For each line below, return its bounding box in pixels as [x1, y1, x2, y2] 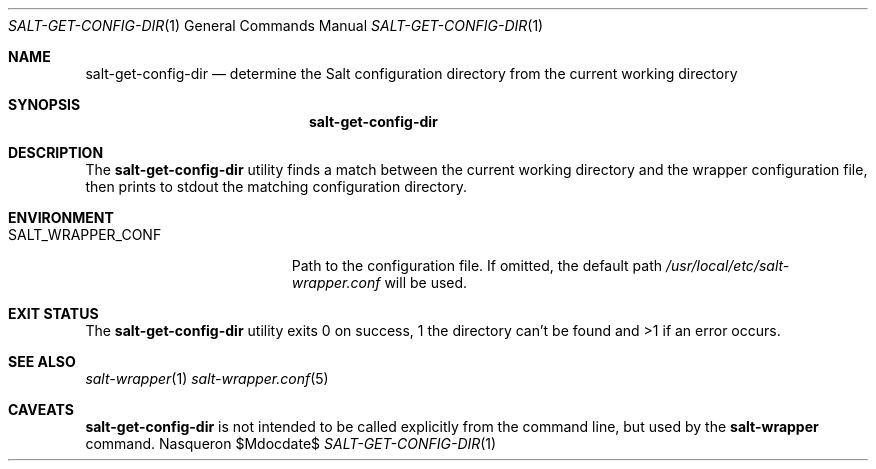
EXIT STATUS [8, 305, 99, 322]
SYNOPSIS [8, 96, 81, 113]
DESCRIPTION [8, 144, 104, 161]
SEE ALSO [8, 353, 76, 370]
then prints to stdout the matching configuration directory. [85, 178, 467, 195]
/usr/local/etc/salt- [665, 257, 790, 274]
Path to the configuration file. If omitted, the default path [291, 257, 663, 274]
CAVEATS [8, 401, 74, 418]
